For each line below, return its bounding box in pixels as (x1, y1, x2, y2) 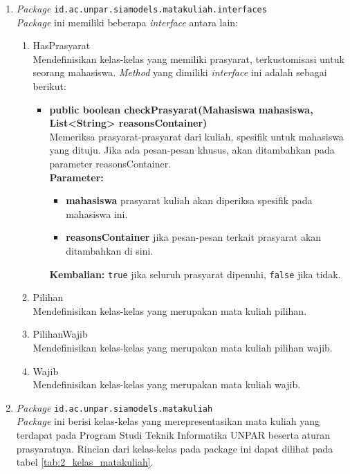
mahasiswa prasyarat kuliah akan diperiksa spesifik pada (66, 193, 313, 208)
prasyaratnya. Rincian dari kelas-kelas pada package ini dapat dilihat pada (16, 441, 333, 455)
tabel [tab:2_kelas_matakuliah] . (16, 455, 154, 469)
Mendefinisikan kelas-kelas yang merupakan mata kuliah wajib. (33, 377, 301, 392)
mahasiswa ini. (66, 206, 128, 221)
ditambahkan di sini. (66, 243, 154, 257)
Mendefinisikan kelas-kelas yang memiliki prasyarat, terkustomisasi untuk (33, 51, 344, 66)
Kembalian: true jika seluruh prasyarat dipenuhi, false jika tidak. (49, 266, 341, 281)
